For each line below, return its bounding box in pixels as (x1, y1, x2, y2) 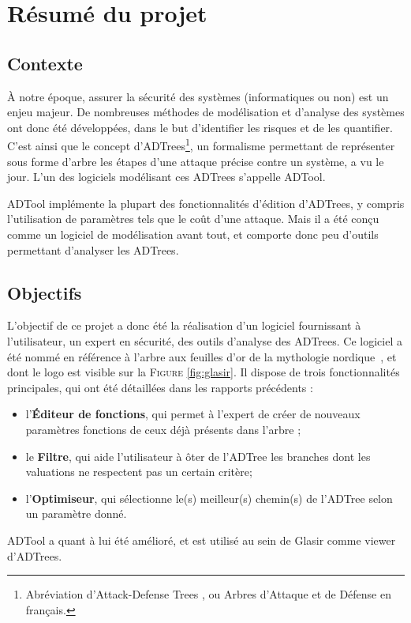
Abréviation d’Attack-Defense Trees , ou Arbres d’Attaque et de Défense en (25, 586, 391, 602)
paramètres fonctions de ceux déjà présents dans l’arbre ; (25, 421, 301, 437)
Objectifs (7, 280, 82, 304)
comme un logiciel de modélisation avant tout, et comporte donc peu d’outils (7, 225, 379, 242)
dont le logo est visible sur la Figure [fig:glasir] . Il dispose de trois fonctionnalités (7, 364, 400, 380)
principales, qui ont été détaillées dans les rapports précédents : (7, 379, 313, 395)
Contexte (7, 51, 83, 75)
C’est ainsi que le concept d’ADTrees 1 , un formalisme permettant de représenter (7, 135, 395, 154)
